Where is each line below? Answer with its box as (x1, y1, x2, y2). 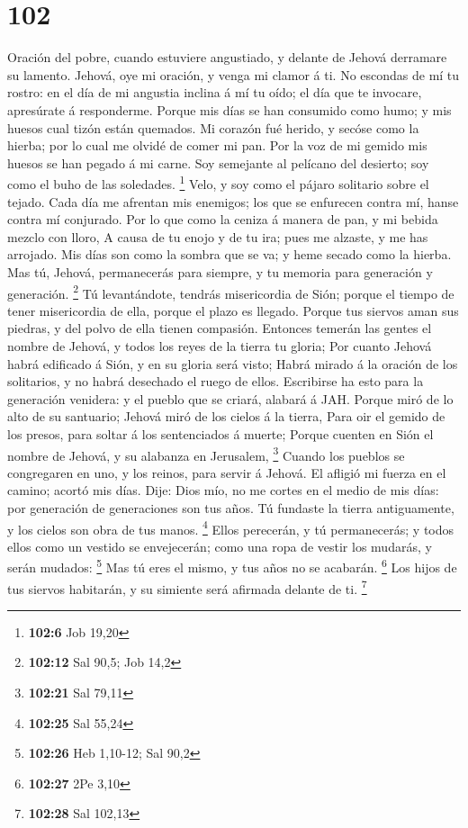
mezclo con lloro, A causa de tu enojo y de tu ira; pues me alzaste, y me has (7, 227, 428, 246)
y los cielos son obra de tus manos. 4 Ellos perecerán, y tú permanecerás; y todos (7, 517, 454, 538)
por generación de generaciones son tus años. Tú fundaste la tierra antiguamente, (7, 498, 454, 517)
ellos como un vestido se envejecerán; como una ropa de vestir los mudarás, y (7, 536, 432, 555)
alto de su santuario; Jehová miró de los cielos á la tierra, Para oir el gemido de (7, 407, 445, 426)
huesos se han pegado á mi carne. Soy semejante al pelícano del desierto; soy (7, 153, 429, 172)
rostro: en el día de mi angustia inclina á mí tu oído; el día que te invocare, (7, 83, 422, 102)
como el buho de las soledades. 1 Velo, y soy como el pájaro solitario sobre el (7, 172, 429, 193)
